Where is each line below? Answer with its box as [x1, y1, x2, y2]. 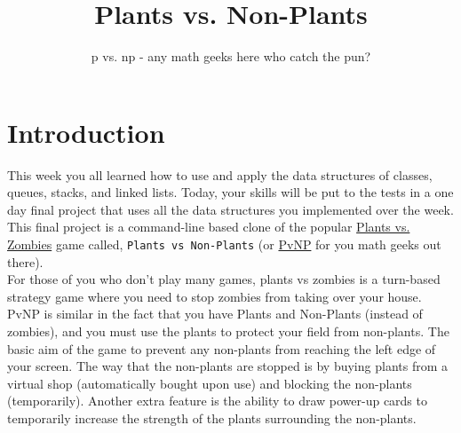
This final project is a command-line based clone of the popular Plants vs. [7, 217, 410, 236]
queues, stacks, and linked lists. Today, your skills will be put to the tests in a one [7, 183, 454, 201]
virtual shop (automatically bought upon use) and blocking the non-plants [7, 374, 412, 392]
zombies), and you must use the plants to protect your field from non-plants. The [7, 322, 449, 341]
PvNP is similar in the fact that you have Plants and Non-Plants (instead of [7, 304, 423, 323]
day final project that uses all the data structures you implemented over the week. [7, 200, 454, 218]
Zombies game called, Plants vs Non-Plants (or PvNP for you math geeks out [7, 235, 441, 254]
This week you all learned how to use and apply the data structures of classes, [7, 165, 433, 184]
